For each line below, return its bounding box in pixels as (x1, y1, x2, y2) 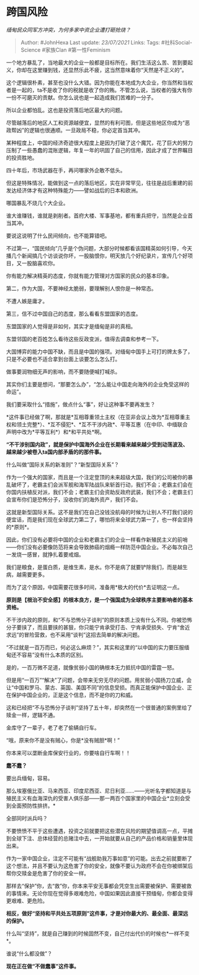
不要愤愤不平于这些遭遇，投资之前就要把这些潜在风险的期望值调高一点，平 (6, 827, 188, 834)
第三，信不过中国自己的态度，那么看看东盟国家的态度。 (6, 310, 141, 317)
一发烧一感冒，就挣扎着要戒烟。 (6, 551, 84, 558)
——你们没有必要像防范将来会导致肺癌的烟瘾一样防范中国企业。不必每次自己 (6, 543, 193, 551)
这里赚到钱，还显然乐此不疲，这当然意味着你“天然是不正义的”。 (31, 66, 188, 73)
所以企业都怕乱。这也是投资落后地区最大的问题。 (6, 106, 126, 114)
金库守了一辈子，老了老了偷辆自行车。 (6, 724, 99, 731)
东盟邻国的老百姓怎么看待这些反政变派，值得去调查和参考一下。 (6, 335, 162, 342)
